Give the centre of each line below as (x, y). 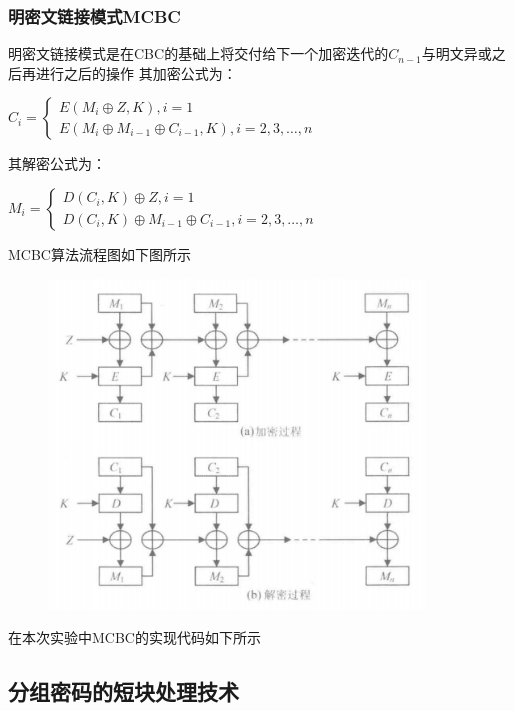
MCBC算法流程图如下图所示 (99, 254)
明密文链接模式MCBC (94, 15)
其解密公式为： (57, 163)
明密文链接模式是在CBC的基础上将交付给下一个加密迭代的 (198, 53)
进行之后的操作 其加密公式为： (136, 72)
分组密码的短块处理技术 (123, 691)
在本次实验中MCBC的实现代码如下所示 (134, 637)
